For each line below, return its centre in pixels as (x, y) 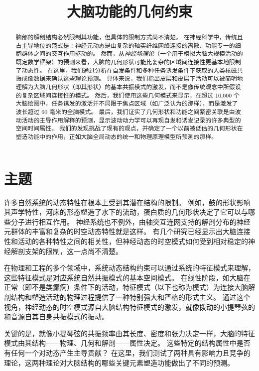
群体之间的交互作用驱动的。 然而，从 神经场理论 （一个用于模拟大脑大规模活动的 (132, 54)
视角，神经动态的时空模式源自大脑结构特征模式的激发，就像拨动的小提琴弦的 (129, 307)
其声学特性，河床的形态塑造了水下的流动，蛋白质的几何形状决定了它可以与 (126, 212)
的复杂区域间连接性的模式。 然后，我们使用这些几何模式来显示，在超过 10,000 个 (128, 95)
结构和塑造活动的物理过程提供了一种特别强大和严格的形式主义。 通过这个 (130, 297)
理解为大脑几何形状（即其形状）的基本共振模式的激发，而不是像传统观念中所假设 (128, 87)
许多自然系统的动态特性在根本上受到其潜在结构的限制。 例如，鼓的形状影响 (127, 202)
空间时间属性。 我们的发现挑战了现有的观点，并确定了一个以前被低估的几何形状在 (129, 128)
